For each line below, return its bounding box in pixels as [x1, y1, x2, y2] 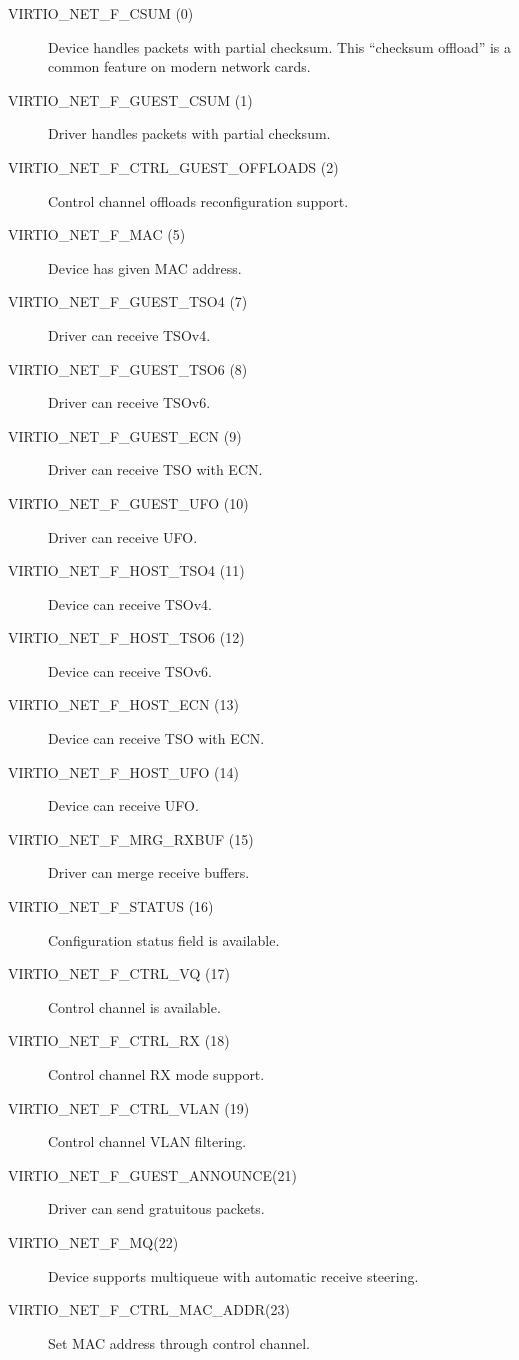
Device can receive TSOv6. [48, 660, 212, 681]
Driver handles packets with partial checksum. [48, 123, 331, 144]
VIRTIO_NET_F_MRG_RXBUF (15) [8, 828, 254, 849]
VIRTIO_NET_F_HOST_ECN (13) [8, 694, 240, 715]
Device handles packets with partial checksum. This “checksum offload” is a [48, 36, 512, 57]
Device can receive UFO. [48, 795, 199, 816]
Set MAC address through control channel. [48, 1332, 311, 1353]
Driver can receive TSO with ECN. [48, 459, 263, 480]
